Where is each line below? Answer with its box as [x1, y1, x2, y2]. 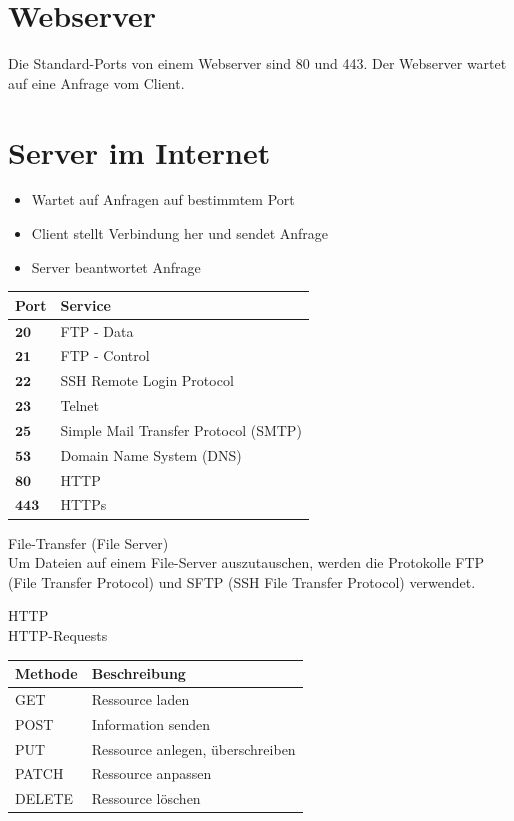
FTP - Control [60, 345, 150, 366]
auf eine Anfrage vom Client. [8, 72, 185, 93]
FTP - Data [60, 320, 134, 341]
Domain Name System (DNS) [60, 444, 242, 465]
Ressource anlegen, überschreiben [91, 738, 296, 759]
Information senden [91, 713, 211, 734]
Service [60, 294, 111, 315]
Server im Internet [8, 131, 271, 172]
